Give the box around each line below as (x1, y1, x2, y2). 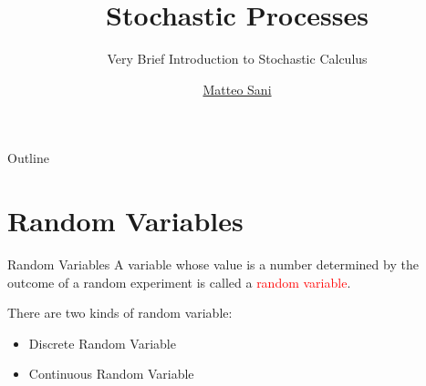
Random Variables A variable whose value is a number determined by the (7, 255, 419, 274)
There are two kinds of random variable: (7, 303, 233, 322)
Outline (7, 148, 49, 168)
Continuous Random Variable (28, 364, 194, 383)
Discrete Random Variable (28, 333, 176, 352)
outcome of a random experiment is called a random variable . (7, 272, 351, 291)
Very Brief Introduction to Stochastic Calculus (107, 49, 368, 68)
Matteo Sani (203, 79, 272, 98)
